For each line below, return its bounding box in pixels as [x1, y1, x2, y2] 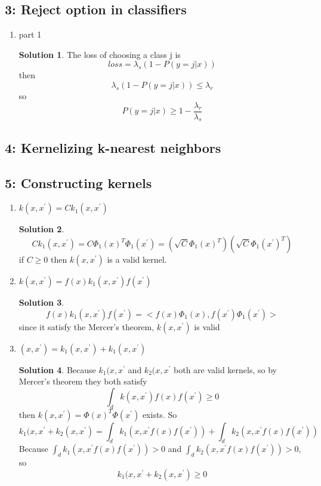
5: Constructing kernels [5, 173, 152, 192]
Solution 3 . [18, 296, 64, 309]
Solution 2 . [18, 223, 64, 235]
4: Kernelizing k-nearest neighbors [5, 138, 221, 156]
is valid [194, 320, 220, 333]
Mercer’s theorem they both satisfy [18, 375, 147, 387]
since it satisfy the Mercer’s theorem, [18, 320, 155, 333]
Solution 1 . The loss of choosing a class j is [18, 48, 181, 60]
